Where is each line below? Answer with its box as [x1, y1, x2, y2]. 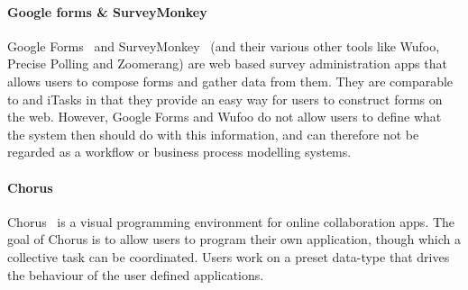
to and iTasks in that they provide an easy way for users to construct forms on [7, 89, 443, 108]
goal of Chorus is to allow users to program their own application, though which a [7, 230, 461, 249]
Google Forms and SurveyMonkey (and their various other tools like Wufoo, [7, 36, 440, 55]
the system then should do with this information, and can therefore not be [7, 124, 419, 143]
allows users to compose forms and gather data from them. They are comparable [7, 71, 454, 90]
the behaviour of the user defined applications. [7, 265, 264, 284]
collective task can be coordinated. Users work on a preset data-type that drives [7, 247, 450, 266]
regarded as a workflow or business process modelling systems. [7, 142, 352, 161]
